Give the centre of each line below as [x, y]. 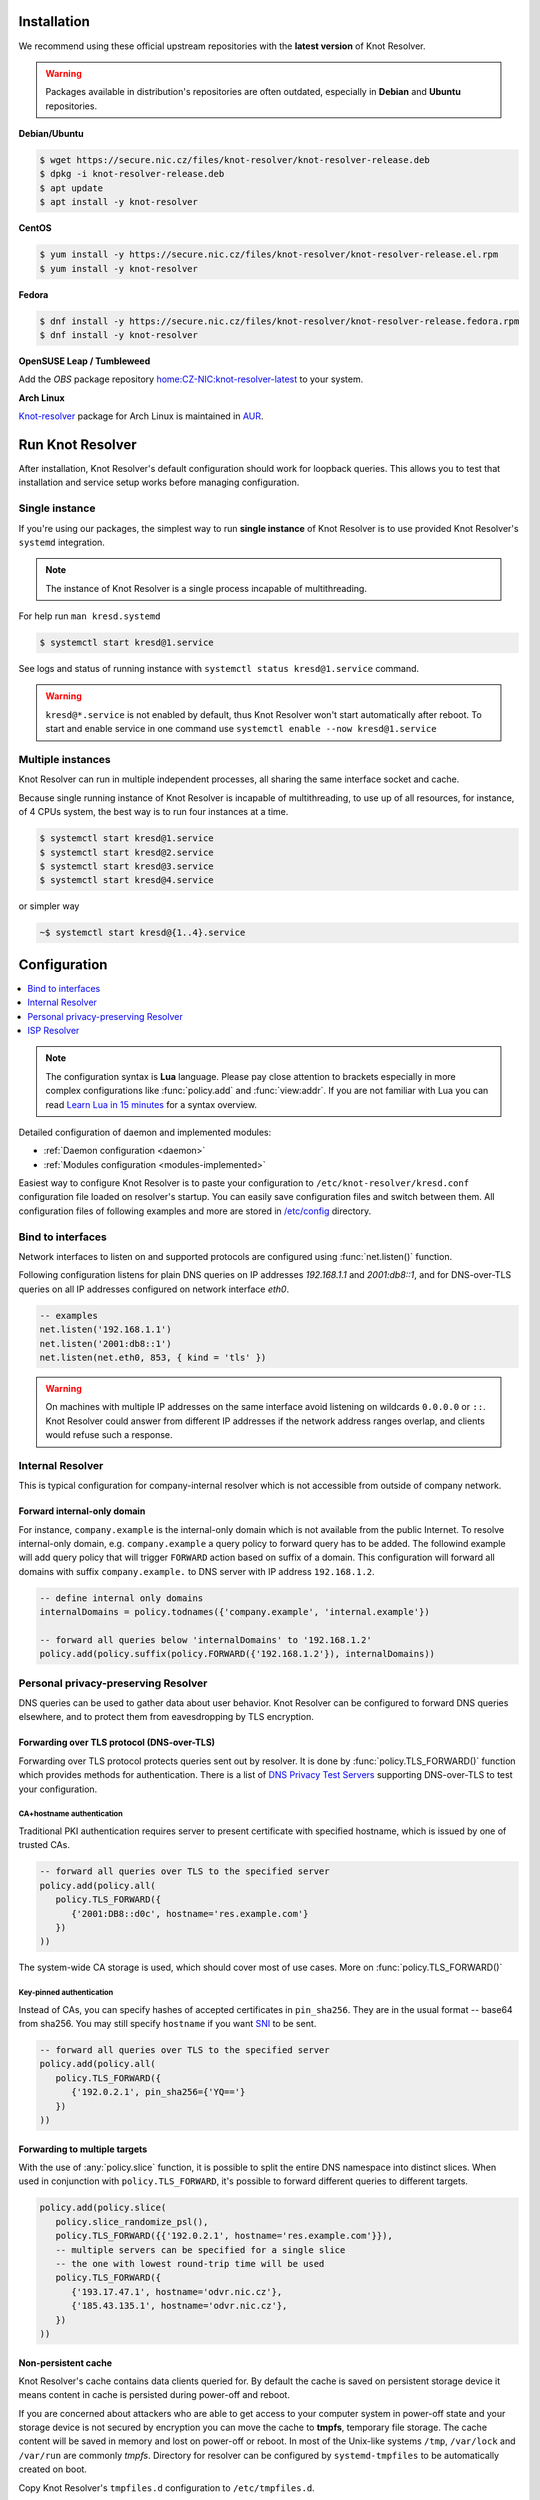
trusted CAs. [44, 1845]
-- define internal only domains [121, 1598]
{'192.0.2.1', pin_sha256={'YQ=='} [158, 2092]
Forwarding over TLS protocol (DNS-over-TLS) [116, 1742]
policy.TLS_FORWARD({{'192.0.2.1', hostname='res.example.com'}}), [224, 2236]
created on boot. [52, 2469]
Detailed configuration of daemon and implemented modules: [145, 1132]
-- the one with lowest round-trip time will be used [190, 2263]
